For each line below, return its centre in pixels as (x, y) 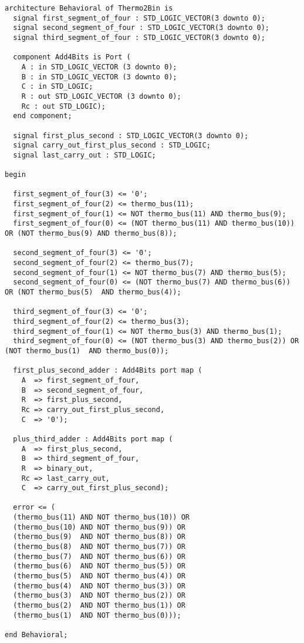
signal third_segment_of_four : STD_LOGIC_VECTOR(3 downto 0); (139, 37)
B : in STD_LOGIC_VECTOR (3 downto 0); (99, 77)
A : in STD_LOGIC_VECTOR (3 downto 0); (99, 67)
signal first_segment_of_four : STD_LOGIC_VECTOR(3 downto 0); (139, 18)
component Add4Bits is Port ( (72, 57)
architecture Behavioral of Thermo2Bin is (89, 8)
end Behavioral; (36, 635)
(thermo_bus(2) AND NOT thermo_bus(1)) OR (99, 606)
